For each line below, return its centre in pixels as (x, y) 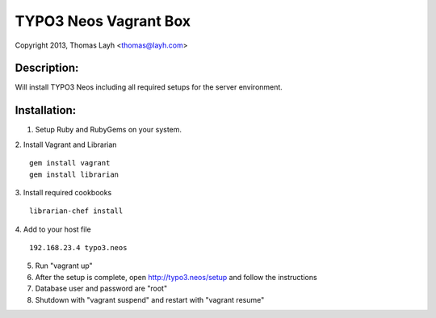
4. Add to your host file (53, 229)
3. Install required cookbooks (63, 192)
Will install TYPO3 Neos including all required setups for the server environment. (149, 87)
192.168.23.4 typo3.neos (78, 248)
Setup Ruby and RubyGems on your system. (108, 130)
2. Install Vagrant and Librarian (66, 144)
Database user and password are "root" (101, 289)
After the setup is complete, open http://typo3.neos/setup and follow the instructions (176, 277)
